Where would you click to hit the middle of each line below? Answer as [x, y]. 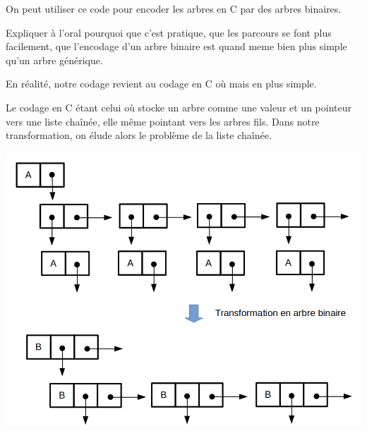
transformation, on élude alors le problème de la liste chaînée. [139, 135]
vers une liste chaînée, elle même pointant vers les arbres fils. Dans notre [163, 121]
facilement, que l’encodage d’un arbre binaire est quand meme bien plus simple [176, 46]
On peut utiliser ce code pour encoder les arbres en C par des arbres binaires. [174, 8]
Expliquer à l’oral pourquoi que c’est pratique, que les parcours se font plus [169, 32]
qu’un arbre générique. [54, 60]
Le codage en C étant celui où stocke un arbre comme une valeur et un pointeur [179, 107]
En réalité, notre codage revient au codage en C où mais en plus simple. [161, 84]
